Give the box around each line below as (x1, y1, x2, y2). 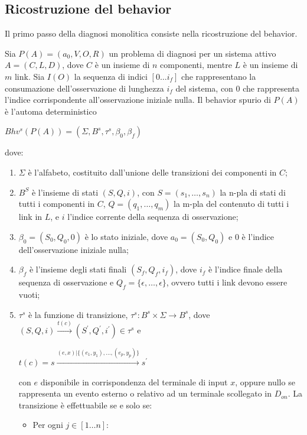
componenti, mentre (160, 59, 232, 71)
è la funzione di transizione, (28, 308, 128, 320)
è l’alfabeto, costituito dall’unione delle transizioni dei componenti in (28, 165, 277, 178)
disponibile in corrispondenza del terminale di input (40, 375, 228, 388)
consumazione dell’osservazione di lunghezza (5, 82, 164, 94)
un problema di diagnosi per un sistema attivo (109, 47, 276, 59)
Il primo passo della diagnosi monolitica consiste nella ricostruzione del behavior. (5, 27, 298, 40)
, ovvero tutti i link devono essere (166, 276, 288, 288)
